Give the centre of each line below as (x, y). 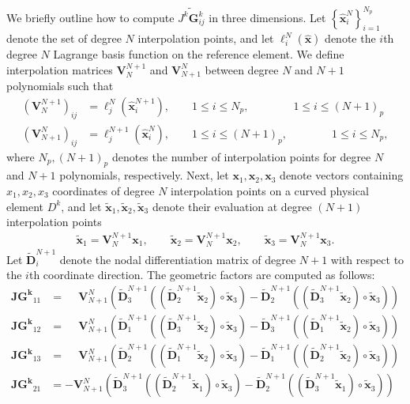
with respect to (367, 259)
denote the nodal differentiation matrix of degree (178, 259)
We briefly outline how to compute (90, 17)
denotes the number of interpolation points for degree (241, 156)
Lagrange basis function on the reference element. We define (199, 54)
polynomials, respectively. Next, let (144, 175)
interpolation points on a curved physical (270, 190)
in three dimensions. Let (267, 17)
